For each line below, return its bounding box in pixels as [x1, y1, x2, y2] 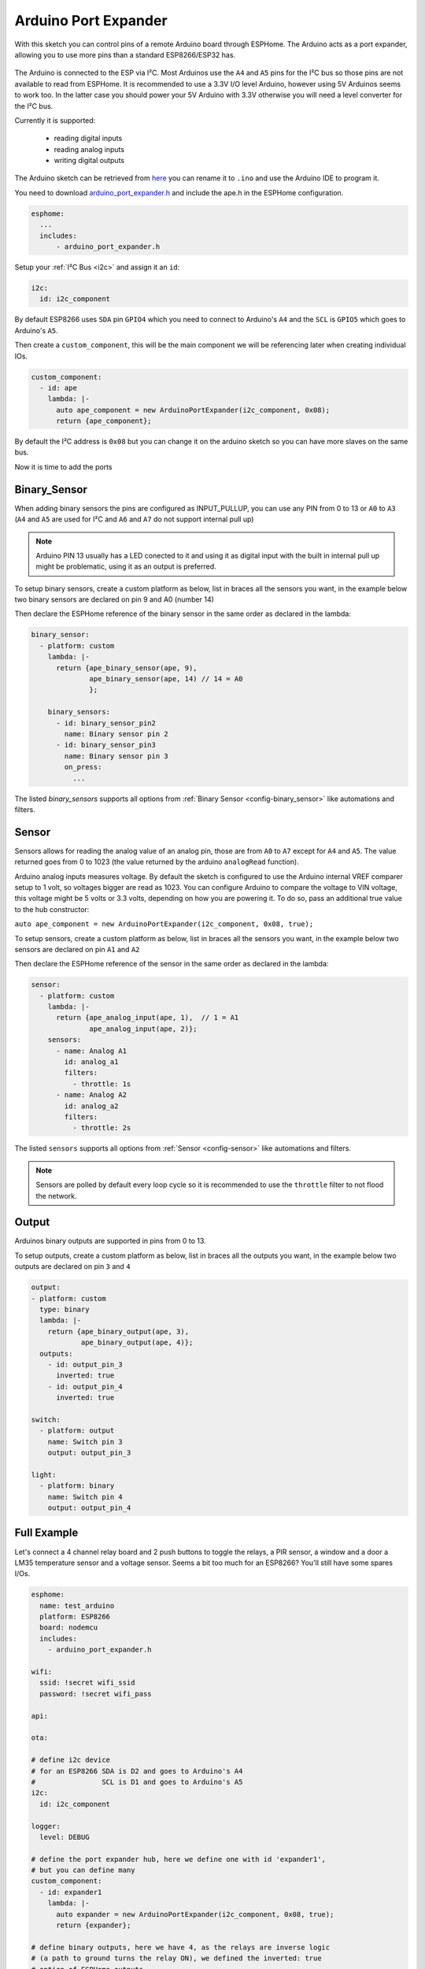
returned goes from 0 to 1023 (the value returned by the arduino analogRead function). [14, 857, 299, 866]
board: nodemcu [39, 1623, 98, 1632]
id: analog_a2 [64, 1101, 119, 1111]
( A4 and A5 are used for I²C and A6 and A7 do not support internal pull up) [14, 514, 254, 524]
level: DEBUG [39, 1832, 90, 1841]
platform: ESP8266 [39, 1612, 110, 1622]
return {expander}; [56, 1921, 131, 1930]
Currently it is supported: [14, 115, 96, 125]
